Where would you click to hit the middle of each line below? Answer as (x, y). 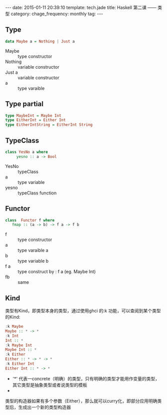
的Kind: (13, 317)
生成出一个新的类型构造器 (44, 407)
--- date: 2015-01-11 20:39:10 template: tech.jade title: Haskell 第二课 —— (81, 8)
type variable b (33, 261)
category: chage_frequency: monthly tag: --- (57, 14)
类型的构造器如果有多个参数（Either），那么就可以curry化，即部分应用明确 (81, 401)
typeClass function (37, 193)
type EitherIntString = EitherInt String (49, 125)
